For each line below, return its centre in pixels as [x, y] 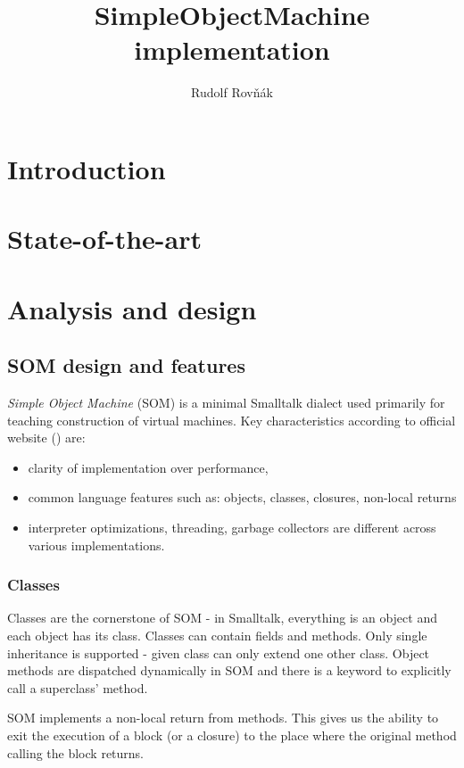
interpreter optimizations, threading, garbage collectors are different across [232, 528]
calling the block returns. [76, 752]
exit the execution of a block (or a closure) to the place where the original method [232, 735]
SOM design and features [126, 365]
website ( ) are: [46, 438]
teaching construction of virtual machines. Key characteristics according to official [232, 420]
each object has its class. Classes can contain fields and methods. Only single [217, 636]
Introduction [87, 168]
